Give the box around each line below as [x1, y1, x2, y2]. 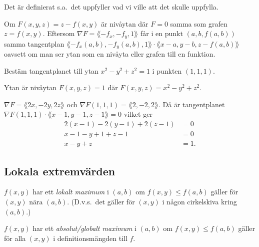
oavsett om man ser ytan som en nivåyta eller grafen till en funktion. [4, 49, 215, 59]
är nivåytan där [101, 18, 148, 29]
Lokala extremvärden [4, 163, 115, 178]
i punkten [152, 65, 182, 76]
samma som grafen [170, 18, 227, 29]
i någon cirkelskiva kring [162, 196, 237, 206]
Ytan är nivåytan [4, 82, 57, 93]
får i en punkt [140, 28, 183, 39]
